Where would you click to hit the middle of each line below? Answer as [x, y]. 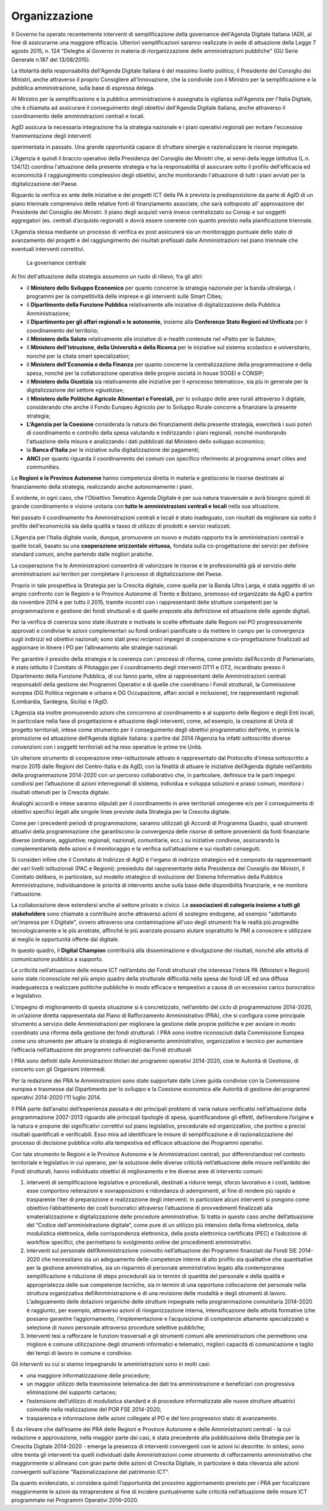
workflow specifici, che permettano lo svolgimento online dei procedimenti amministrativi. [139, 1242]
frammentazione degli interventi [51, 136]
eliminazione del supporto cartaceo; [72, 1392]
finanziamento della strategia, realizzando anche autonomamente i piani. [102, 486]
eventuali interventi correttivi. [48, 249]
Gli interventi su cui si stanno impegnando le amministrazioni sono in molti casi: [111, 1364]
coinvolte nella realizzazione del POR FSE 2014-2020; [94, 1410]
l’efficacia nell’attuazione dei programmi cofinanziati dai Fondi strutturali [101, 1050]
